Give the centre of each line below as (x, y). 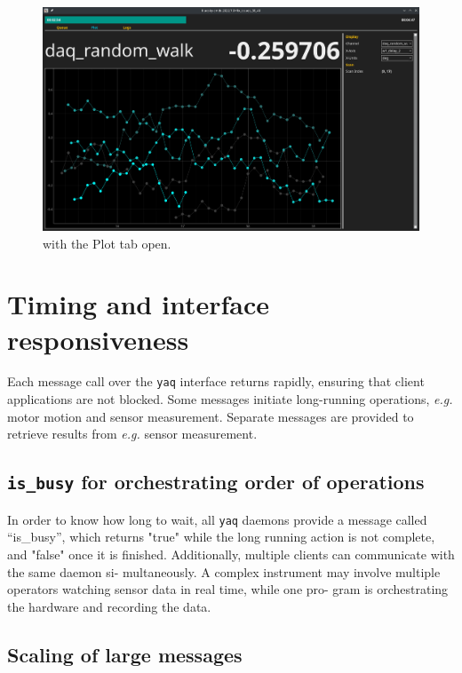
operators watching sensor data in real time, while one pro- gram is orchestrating (228, 589)
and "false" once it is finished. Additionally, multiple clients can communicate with (231, 554)
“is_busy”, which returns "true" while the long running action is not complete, (221, 537)
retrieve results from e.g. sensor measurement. (132, 434)
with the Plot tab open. (107, 243)
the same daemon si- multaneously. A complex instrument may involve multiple (224, 571)
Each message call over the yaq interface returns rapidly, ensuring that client (216, 381)
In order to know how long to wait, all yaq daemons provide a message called (217, 519)
